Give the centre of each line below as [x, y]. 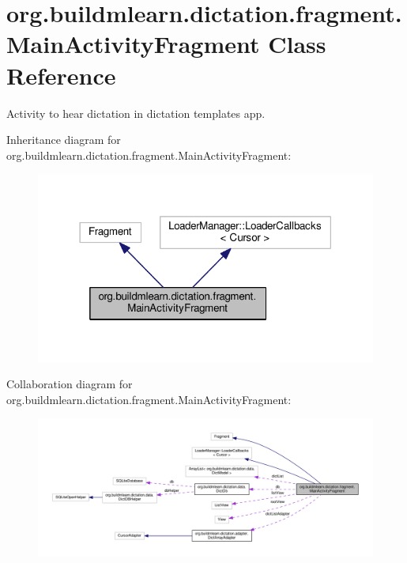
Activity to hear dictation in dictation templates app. [136, 113]
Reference [61, 75]
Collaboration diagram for [70, 384]
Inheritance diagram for [64, 140]
